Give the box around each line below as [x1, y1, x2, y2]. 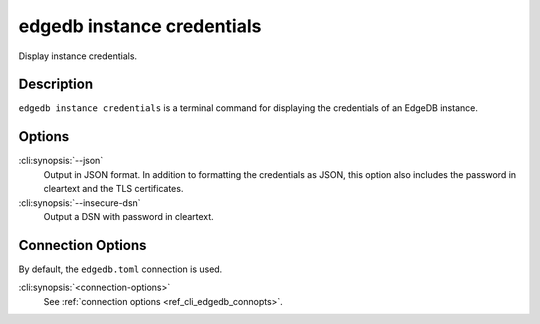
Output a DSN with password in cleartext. [43, 210, 214, 222]
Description [18, 76, 94, 93]
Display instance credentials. [18, 50, 138, 62]
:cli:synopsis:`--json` [18, 155, 104, 167]
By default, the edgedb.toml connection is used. [18, 263, 223, 275]
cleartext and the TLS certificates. [43, 183, 184, 195]
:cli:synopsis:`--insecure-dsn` [18, 196, 141, 209]
